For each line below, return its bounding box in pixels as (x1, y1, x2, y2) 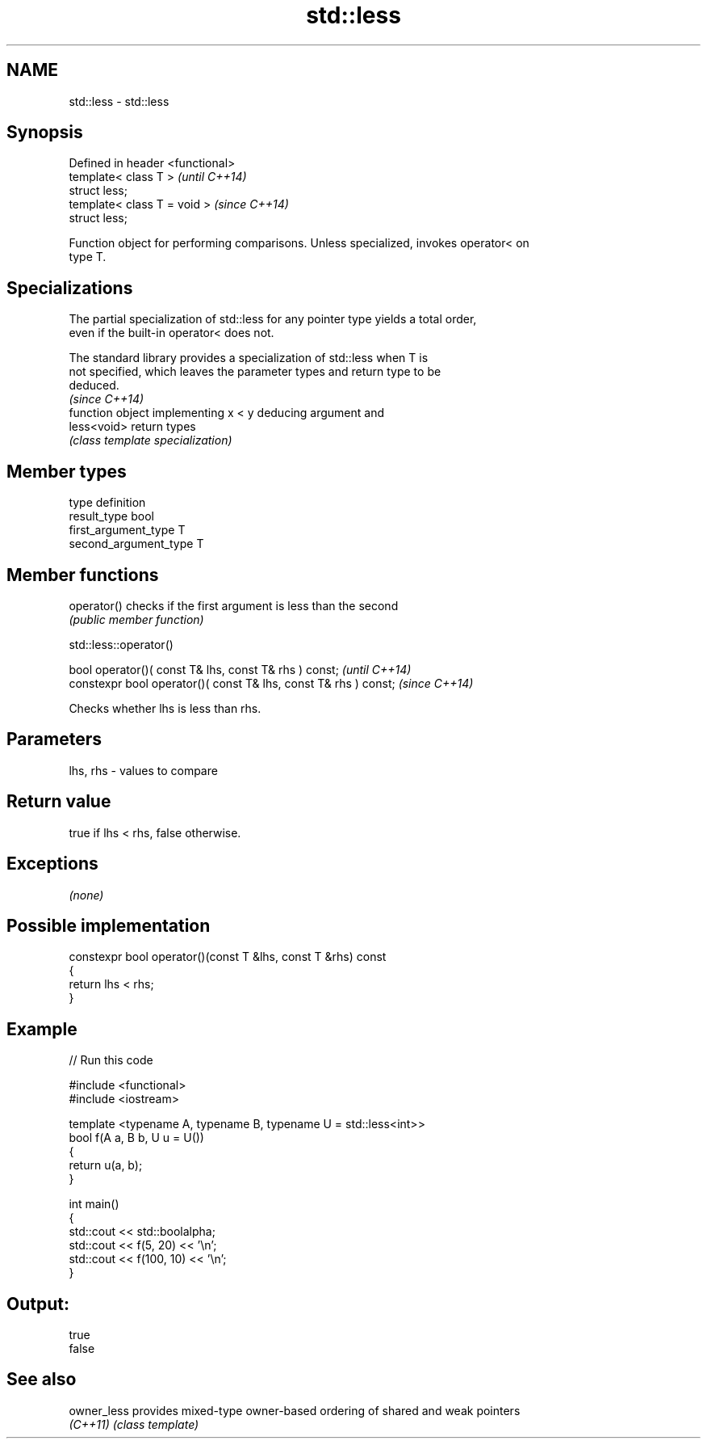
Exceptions (6, 853, 98, 874)
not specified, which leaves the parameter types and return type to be (69, 364, 441, 379)
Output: (6, 1293, 69, 1314)
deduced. (69, 378, 119, 393)
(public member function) (69, 612, 204, 626)
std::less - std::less (69, 94, 169, 108)
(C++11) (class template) (69, 1417, 199, 1431)
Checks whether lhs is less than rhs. (69, 701, 261, 715)
